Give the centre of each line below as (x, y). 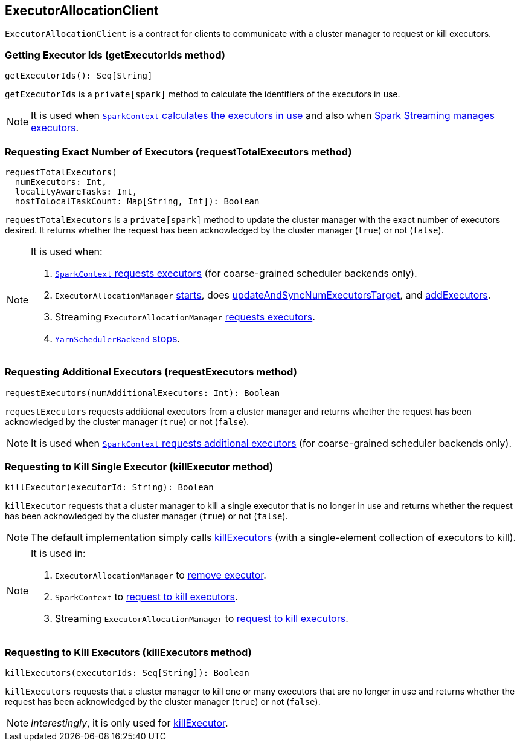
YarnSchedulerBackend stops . (118, 338)
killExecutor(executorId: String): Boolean (109, 488)
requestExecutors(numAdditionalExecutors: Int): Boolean (143, 393)
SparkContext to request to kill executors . (146, 597)
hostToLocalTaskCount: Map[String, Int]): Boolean (137, 201)
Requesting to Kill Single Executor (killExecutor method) (139, 467)
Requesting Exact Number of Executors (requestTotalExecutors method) (178, 151)
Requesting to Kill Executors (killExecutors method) (128, 652)
